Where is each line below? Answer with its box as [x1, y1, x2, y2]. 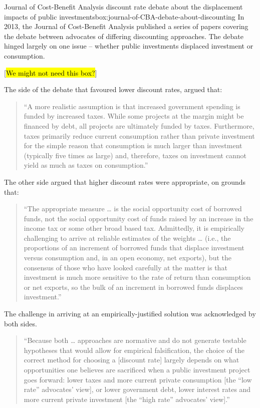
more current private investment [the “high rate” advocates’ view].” [24, 393, 230, 404]
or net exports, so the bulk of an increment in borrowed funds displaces [24, 281, 243, 292]
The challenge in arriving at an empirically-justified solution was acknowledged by [4, 308, 256, 319]
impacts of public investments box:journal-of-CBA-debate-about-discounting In [4, 11, 244, 22]
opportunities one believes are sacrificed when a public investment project [24, 364, 250, 374]
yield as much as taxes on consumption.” [24, 160, 148, 170]
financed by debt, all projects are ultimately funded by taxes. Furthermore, [24, 120, 254, 131]
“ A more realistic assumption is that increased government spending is [24, 101, 240, 111]
